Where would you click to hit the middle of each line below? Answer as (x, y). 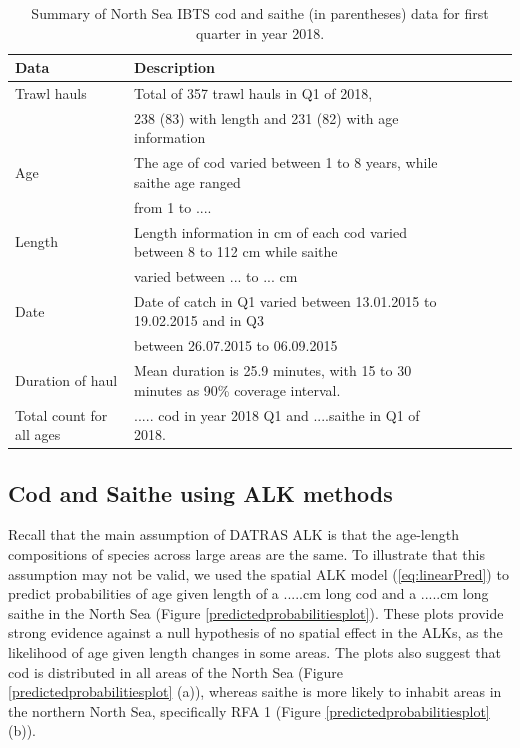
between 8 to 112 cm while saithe (236, 251)
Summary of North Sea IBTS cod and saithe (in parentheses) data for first (260, 13)
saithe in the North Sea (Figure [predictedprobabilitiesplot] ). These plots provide (256, 612)
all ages (38, 434)
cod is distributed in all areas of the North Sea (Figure (176, 671)
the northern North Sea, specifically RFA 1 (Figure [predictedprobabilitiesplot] (249, 710)
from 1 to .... (173, 206)
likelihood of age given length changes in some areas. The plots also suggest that (254, 652)
